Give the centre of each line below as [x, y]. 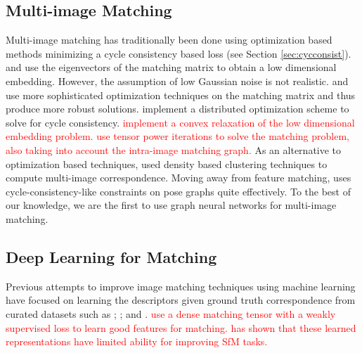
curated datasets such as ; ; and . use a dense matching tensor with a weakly [171, 313]
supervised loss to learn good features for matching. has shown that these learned [181, 327]
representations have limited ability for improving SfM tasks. [137, 341]
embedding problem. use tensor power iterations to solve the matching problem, [177, 136]
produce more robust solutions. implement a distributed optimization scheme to [177, 109]
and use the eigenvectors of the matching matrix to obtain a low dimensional [171, 67]
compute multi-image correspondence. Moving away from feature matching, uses [179, 178]
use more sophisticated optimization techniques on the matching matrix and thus [181, 95]
